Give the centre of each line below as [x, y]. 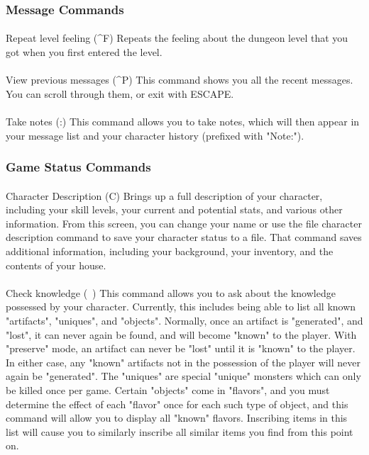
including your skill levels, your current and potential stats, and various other [174, 209]
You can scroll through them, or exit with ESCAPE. [120, 93]
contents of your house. [56, 265]
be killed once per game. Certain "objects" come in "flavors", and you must [168, 389]
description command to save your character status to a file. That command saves [184, 237]
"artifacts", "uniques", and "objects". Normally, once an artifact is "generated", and [184, 320]
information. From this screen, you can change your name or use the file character [184, 223]
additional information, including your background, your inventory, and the [170, 251]
